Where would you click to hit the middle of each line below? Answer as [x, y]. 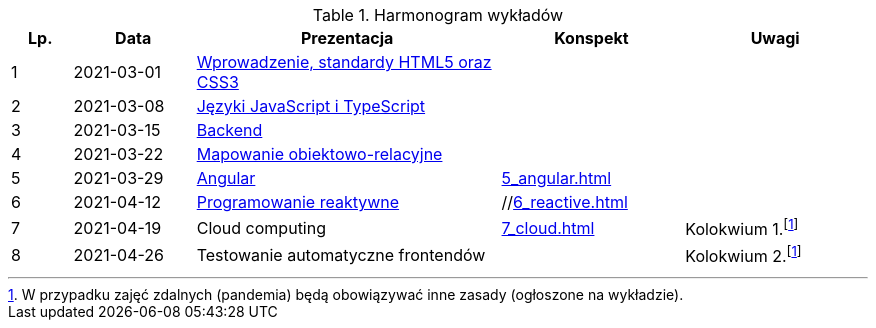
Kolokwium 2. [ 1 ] [743, 255]
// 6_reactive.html [564, 202]
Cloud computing [261, 227]
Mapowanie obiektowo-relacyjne [319, 154]
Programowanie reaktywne [298, 202]
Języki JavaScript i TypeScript [311, 106]
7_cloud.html [548, 227]
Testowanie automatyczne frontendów [341, 254]
